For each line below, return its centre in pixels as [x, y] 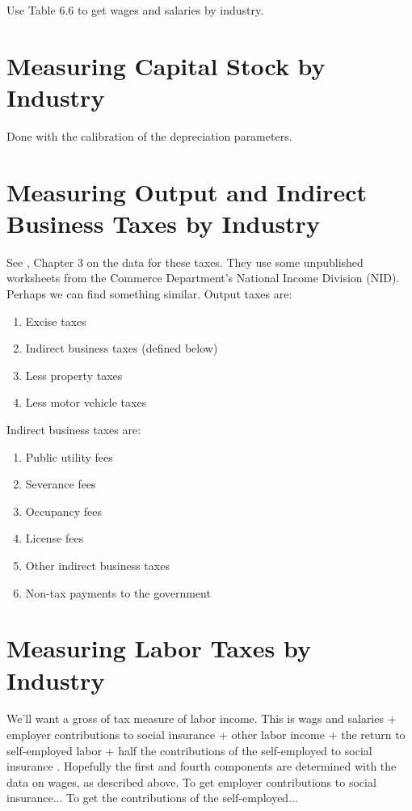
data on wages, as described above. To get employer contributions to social [191, 781]
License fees [55, 538]
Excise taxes [56, 321]
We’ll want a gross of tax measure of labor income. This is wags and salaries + [202, 718]
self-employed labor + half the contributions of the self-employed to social [189, 750]
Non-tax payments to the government [118, 592]
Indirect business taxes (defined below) [122, 348]
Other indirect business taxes [97, 565]
